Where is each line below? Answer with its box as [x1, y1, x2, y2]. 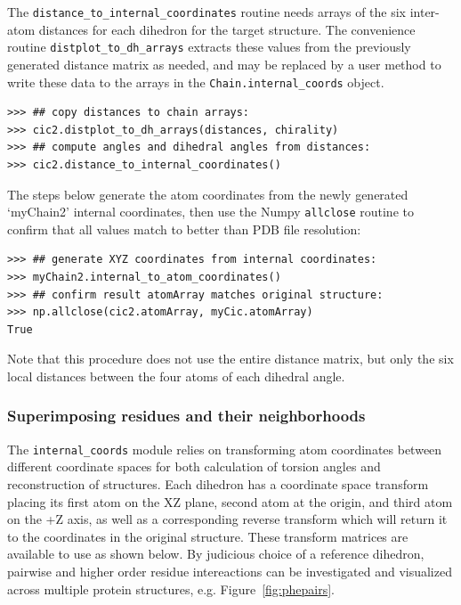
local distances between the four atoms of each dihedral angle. [7, 366, 345, 385]
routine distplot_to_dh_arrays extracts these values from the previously [7, 37, 411, 56]
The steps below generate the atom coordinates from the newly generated [7, 184, 408, 203]
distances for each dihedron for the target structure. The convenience [38, 20, 416, 38]
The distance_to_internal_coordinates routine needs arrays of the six [7, 3, 406, 20]
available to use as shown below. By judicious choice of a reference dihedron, [7, 544, 425, 563]
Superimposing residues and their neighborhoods [7, 405, 366, 427]
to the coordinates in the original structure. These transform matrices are [7, 527, 408, 545]
